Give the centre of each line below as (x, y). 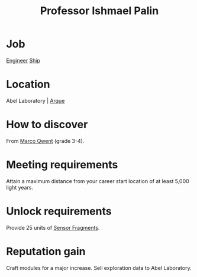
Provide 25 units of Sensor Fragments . (53, 227)
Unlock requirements (59, 211)
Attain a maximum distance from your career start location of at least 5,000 (98, 181)
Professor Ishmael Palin (99, 11)
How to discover (47, 125)
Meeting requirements (62, 165)
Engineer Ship (23, 60)
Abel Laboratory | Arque (35, 100)
